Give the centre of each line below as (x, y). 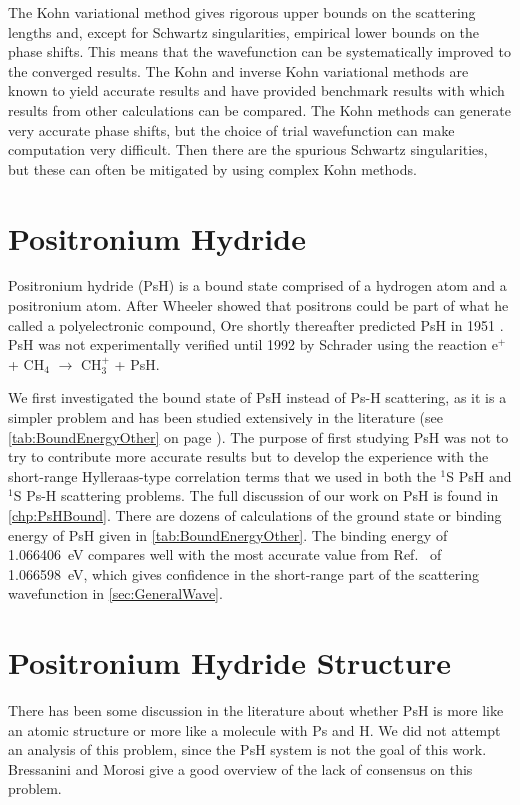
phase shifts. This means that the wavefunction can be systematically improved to (259, 51)
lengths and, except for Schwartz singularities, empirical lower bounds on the (244, 31)
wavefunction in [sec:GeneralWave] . (115, 593)
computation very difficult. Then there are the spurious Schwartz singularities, (248, 149)
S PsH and (479, 475)
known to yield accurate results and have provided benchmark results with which (256, 90)
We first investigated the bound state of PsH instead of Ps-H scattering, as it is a (257, 397)
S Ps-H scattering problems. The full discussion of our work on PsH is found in (256, 495)
